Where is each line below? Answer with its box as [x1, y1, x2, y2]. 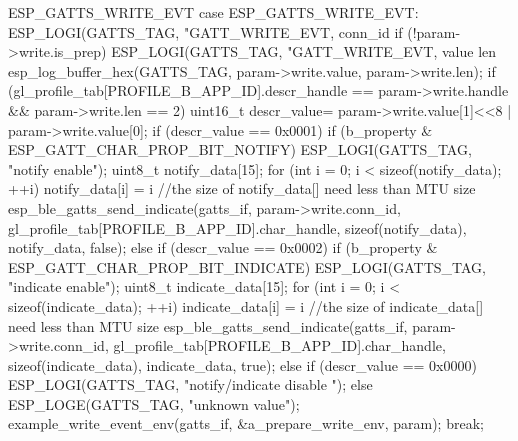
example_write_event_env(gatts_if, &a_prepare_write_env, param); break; [8, 413, 484, 434]
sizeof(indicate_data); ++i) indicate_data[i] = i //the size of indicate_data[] [8, 295, 484, 316]
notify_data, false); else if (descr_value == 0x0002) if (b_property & [8, 237, 438, 258]
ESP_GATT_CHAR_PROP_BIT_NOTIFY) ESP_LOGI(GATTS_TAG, [8, 139, 472, 160]
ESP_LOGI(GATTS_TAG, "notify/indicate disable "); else [8, 374, 373, 395]
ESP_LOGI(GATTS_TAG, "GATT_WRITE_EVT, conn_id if [8, 21, 403, 42]
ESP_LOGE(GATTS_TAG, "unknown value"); [8, 393, 300, 414]
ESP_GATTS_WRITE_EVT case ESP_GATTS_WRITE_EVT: [8, 2, 419, 22]
